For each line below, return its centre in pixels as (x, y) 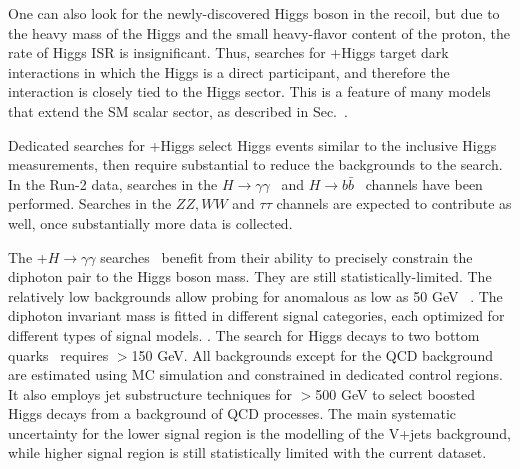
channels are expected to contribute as (394, 203)
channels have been (424, 183)
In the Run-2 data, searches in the (113, 183)
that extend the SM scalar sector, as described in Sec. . (178, 110)
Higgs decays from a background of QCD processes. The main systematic (232, 413)
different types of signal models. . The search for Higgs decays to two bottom (244, 334)
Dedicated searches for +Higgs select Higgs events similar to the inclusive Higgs (252, 144)
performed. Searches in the (90, 203)
